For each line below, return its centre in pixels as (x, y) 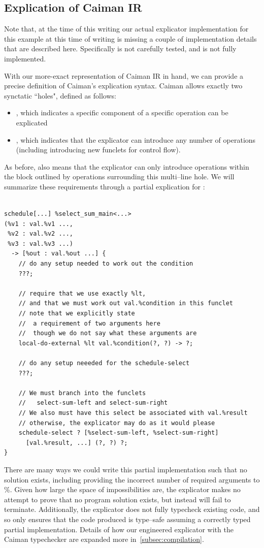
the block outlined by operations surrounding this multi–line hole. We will (119, 176)
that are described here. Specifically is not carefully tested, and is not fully (120, 49)
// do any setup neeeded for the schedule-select (104, 363)
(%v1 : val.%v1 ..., (39, 224)
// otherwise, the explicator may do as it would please (117, 423)
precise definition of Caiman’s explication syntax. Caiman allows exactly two (123, 86)
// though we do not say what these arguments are (108, 333)
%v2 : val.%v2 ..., (41, 234)
